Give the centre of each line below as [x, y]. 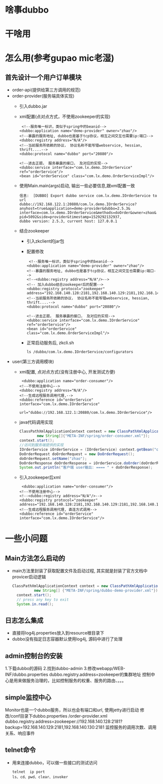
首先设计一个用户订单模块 [43, 77]
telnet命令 [20, 750]
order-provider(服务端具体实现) [43, 96]
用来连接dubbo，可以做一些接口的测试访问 [55, 763]
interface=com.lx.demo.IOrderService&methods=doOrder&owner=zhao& [88, 213]
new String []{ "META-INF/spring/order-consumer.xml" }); [93, 436]
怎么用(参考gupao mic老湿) [60, 58]
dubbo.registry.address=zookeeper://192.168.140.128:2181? [64, 721]
